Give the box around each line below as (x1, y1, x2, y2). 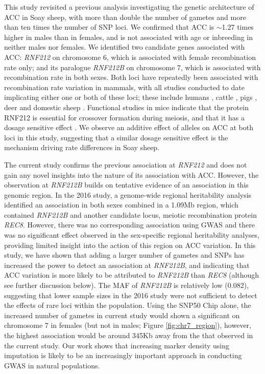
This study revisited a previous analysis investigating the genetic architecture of (4, 2, 254, 12)
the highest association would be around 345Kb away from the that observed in (4, 330, 253, 340)
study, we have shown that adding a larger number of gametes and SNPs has (4, 250, 245, 260)
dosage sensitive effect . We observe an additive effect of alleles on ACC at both (4, 122, 254, 133)
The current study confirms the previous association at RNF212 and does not (4, 159, 247, 170)
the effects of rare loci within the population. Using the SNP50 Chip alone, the (4, 300, 251, 310)
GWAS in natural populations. (4, 360, 100, 370)
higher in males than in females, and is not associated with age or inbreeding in (4, 31, 253, 42)
